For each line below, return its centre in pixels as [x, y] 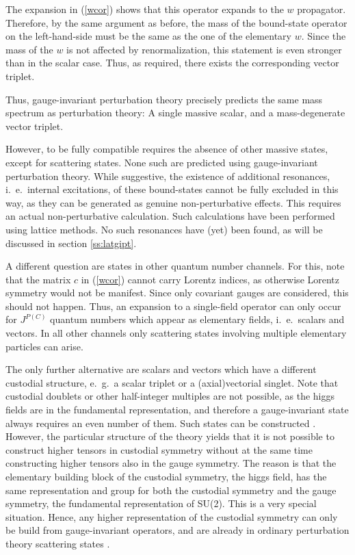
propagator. [321, 9]
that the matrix [38, 279]
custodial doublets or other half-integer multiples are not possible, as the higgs [170, 396]
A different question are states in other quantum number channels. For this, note [175, 266]
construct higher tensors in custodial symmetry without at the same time [159, 449]
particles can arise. [44, 346]
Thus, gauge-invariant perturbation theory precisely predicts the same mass [164, 99]
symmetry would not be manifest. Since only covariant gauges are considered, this [177, 293]
